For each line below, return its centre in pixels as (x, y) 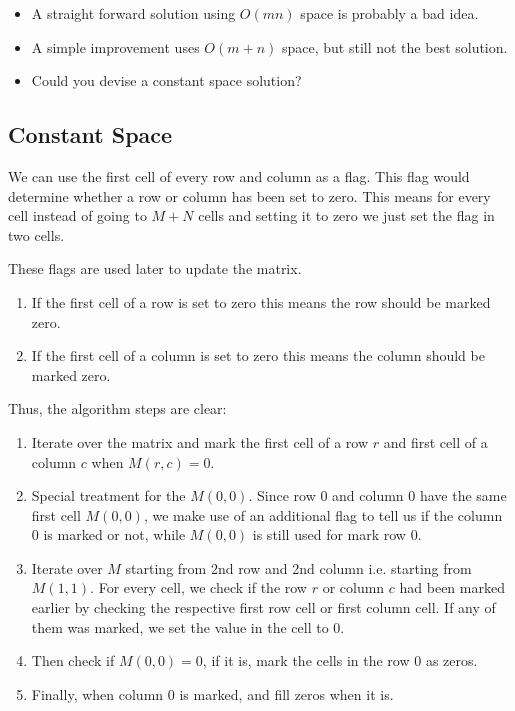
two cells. (36, 234)
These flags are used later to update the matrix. (155, 268)
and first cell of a (435, 441)
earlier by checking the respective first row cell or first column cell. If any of (263, 607)
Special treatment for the (108, 495)
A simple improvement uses (115, 46)
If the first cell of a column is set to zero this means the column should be (258, 355)
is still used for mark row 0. (337, 534)
